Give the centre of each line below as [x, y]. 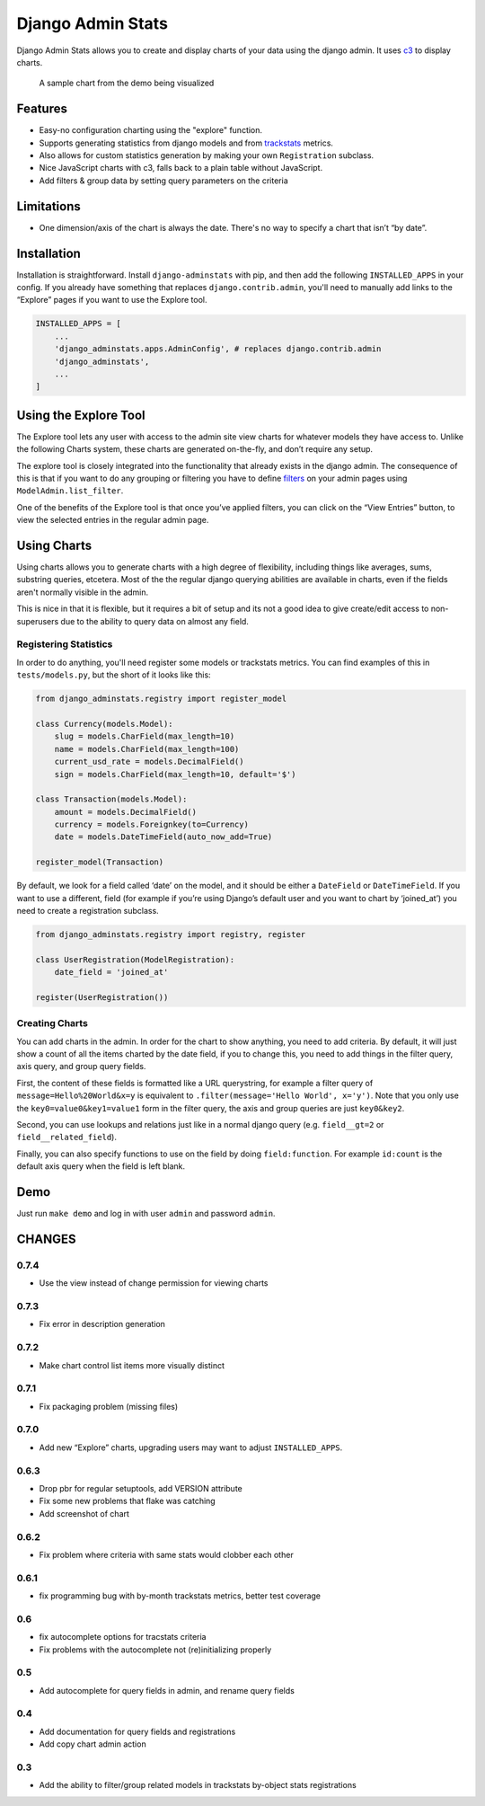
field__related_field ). [66, 1138]
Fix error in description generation [102, 1324]
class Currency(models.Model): [105, 724]
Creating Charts [53, 1023]
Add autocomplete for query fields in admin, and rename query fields [167, 1690]
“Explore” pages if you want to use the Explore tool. [112, 300]
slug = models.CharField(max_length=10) [145, 736]
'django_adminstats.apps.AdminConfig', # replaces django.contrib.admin [218, 349]
